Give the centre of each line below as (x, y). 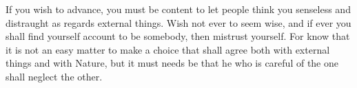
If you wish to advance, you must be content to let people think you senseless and (178, 9)
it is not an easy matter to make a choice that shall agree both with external (168, 49)
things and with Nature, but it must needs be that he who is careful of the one (172, 63)
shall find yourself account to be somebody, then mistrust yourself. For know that (178, 36)
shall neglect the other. (54, 76)
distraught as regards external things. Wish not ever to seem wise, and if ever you (178, 22)
